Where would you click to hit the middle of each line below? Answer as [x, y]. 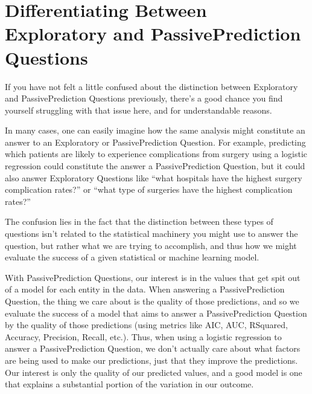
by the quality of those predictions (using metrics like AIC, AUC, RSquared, [146, 325]
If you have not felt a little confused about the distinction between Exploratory [151, 86]
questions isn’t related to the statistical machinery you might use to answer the [151, 234]
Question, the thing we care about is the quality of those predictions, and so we [152, 301]
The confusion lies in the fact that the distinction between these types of [139, 221]
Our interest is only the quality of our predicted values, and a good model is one [154, 372]
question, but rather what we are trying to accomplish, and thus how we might [151, 245]
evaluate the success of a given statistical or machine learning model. [132, 257]
